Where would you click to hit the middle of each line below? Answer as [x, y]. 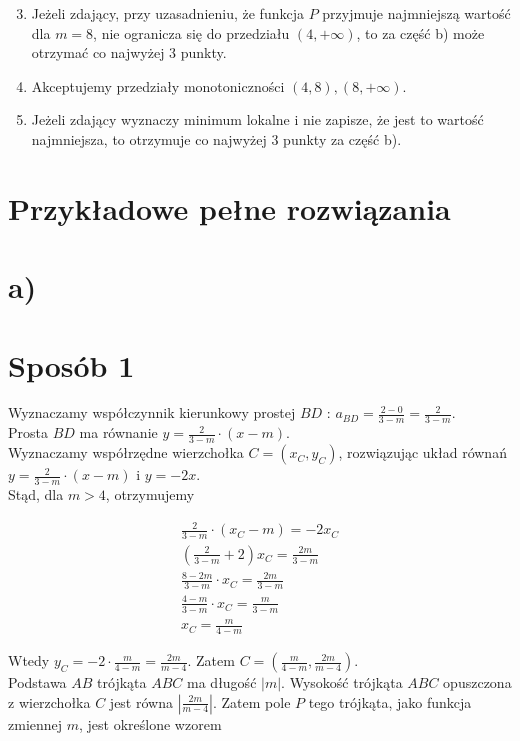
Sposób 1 [71, 364]
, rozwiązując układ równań [422, 452]
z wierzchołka [49, 701]
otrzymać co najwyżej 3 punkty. [129, 52]
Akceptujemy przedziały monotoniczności [158, 85]
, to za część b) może [420, 32]
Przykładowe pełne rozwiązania [229, 207]
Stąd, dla [36, 493]
